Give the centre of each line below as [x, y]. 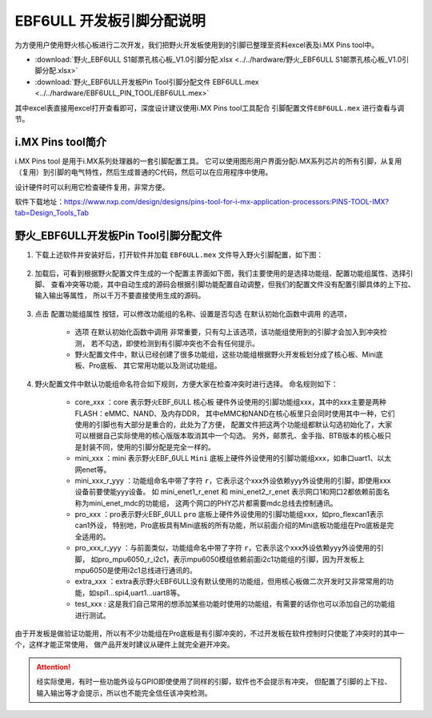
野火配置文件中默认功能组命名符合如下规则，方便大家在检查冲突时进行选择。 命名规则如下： [186, 384]
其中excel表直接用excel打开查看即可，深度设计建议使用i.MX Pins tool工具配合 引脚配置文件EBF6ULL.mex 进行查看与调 [210, 107]
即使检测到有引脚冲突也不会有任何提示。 [192, 343]
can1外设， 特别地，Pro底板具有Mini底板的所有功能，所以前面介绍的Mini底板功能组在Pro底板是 [231, 526]
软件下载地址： [39, 201]
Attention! [54, 667]
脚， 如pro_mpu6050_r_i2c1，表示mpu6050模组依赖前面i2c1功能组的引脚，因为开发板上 [220, 559]
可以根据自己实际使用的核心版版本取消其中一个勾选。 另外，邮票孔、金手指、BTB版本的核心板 [230, 436]
